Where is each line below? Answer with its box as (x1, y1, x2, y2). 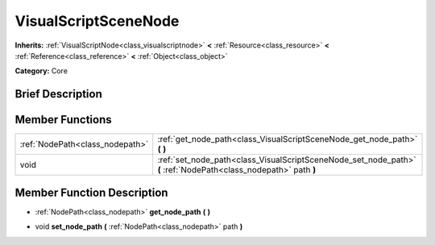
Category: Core (14, 66, 68, 76)
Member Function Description (14, 185, 168, 199)
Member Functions (14, 113, 112, 127)
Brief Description (14, 87, 102, 101)
